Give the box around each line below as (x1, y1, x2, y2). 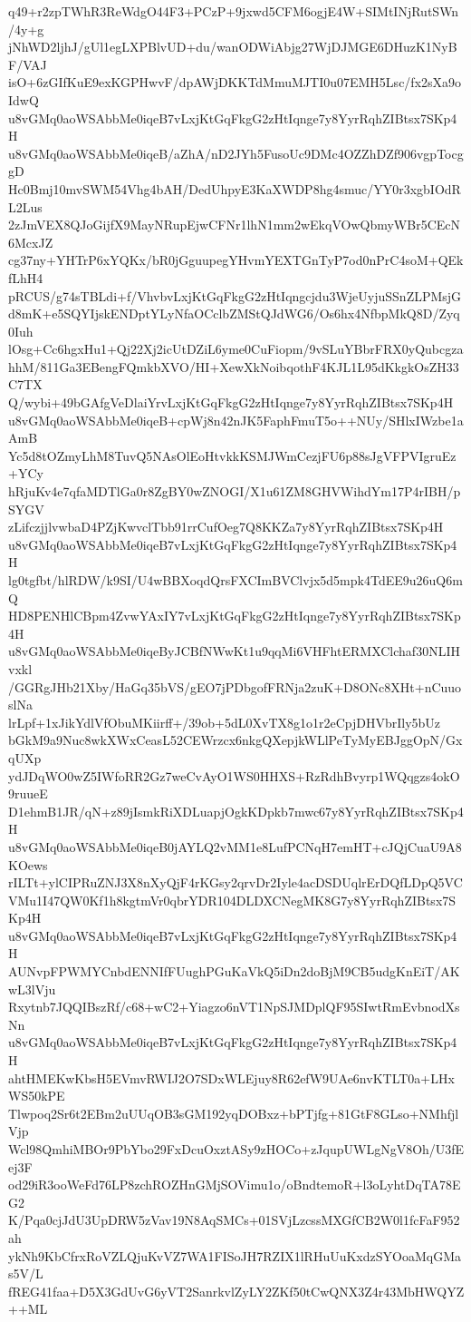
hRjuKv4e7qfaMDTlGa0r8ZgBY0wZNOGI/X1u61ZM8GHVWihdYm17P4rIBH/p (8, 482, 461, 501)
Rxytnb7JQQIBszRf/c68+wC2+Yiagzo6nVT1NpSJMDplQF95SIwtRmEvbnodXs (8, 997, 460, 1016)
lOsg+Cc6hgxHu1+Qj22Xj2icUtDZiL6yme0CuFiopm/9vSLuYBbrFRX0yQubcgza (8, 339, 464, 358)
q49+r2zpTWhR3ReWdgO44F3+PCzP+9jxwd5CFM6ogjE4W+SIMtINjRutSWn (8, 2, 459, 20)
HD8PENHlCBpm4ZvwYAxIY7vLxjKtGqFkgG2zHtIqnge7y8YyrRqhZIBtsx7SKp (8, 606, 461, 625)
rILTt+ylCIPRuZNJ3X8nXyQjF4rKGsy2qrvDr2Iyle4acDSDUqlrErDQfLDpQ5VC (8, 873, 463, 892)
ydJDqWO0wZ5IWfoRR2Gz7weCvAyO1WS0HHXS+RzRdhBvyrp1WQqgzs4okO (8, 766, 460, 785)
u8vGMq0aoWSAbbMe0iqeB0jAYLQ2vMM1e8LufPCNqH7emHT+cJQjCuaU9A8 (8, 837, 462, 856)
